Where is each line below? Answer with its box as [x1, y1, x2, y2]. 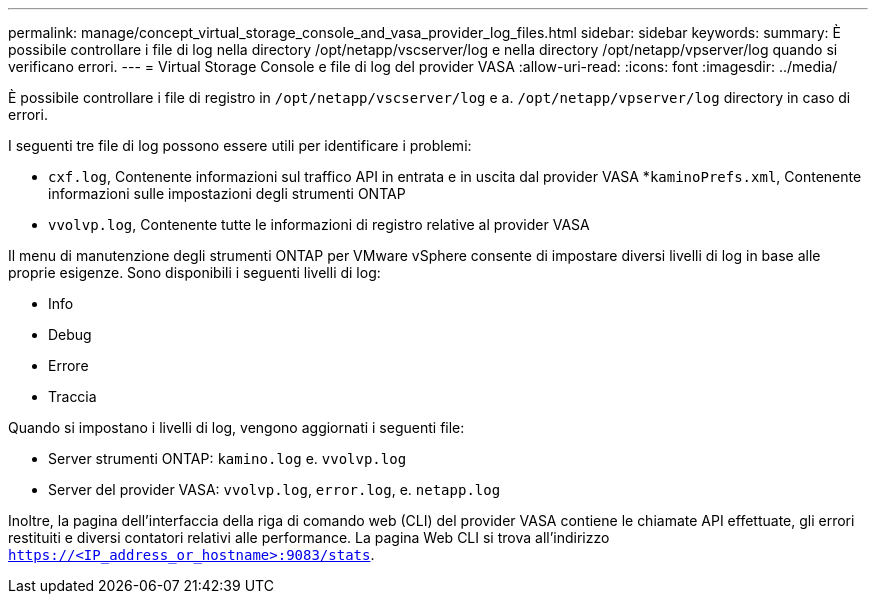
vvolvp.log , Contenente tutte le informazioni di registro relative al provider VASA [48, 216, 590, 233]
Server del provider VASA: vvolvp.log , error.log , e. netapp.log [48, 481, 501, 498]
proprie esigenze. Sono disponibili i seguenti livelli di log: [8, 264, 381, 281]
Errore [48, 357, 89, 374]
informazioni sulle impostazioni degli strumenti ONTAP [48, 185, 406, 202]
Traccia [48, 388, 97, 405]
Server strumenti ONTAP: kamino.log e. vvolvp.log [48, 450, 407, 467]
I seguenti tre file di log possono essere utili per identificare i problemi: [8, 137, 472, 154]
